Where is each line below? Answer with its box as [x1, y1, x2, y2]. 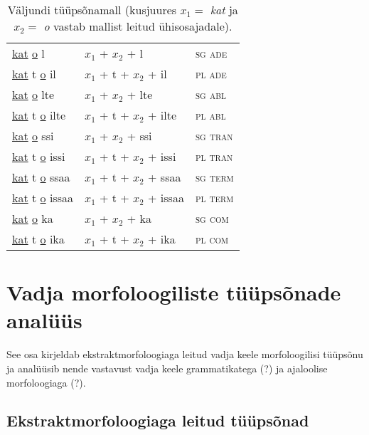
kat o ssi [12, 127, 54, 144]
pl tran [195, 148, 233, 164]
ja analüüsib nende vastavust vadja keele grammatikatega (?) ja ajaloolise [6, 360, 328, 375]
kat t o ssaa [12, 169, 70, 185]
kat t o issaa [12, 189, 73, 206]
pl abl [195, 107, 226, 123]
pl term [195, 189, 234, 206]
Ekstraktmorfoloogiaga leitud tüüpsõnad [6, 409, 309, 431]
